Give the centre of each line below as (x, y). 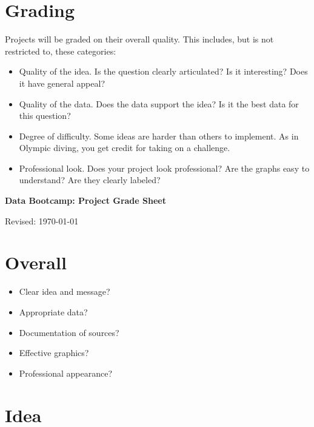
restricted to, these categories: (61, 51)
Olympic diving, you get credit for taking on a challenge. (125, 148)
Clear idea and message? (65, 291)
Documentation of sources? (69, 332)
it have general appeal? (62, 83)
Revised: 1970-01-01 (42, 220)
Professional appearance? (66, 373)
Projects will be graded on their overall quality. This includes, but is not (139, 39)
